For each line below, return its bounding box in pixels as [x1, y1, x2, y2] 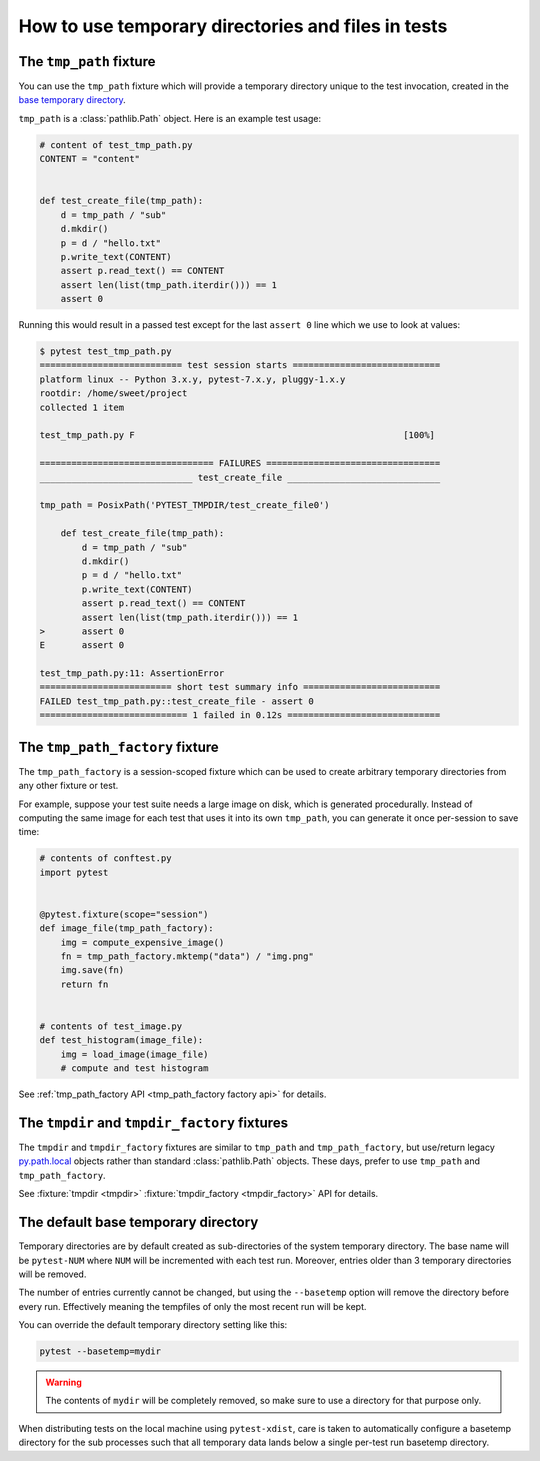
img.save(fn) [60, 965, 125, 976]
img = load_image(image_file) [60, 1048, 209, 1060]
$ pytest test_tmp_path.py [39, 346, 172, 357]
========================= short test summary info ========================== [39, 681, 441, 693]
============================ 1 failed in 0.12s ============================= [39, 710, 441, 721]
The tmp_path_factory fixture [18, 738, 219, 755]
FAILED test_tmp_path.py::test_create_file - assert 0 [39, 695, 314, 707]
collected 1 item [39, 401, 125, 413]
